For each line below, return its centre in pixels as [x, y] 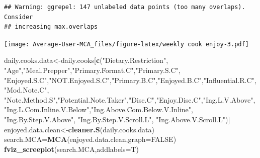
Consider [19, 17]
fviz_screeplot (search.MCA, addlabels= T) [72, 149]
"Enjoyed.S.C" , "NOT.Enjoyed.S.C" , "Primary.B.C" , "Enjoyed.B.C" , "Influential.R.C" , [130, 80]
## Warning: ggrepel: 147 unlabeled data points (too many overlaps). [125, 7]
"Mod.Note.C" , [27, 90]
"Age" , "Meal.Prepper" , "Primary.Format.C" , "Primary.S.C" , [92, 70]
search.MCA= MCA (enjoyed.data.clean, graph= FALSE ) [90, 139]
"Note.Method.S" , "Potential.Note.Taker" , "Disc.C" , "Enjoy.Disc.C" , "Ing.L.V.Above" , [130, 99]
